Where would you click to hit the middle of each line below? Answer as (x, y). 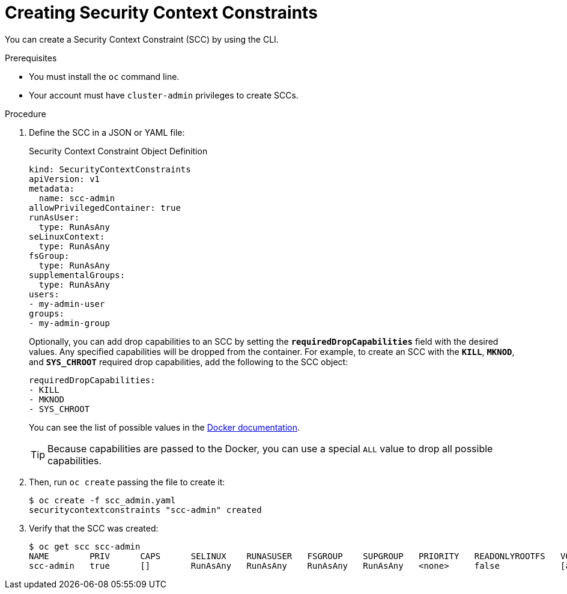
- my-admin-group (69, 323)
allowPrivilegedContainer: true (105, 208)
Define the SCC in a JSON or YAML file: (107, 132)
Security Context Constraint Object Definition (118, 151)
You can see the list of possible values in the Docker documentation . (165, 427)
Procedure (26, 114)
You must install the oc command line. (104, 76)
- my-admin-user (67, 304)
